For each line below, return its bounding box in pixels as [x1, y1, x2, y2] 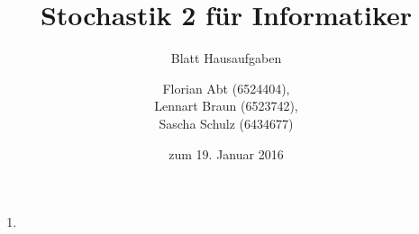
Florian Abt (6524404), [162, 78, 290, 97]
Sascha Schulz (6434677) [159, 113, 294, 132]
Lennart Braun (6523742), [154, 96, 298, 115]
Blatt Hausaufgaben [170, 49, 282, 67]
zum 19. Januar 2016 [169, 144, 284, 163]
